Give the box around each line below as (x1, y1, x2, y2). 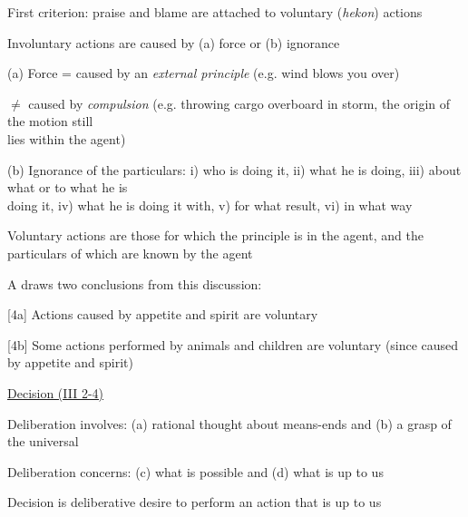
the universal (7, 432, 79, 451)
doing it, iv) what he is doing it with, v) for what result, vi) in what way (7, 195, 413, 214)
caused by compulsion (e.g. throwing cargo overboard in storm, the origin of (28, 93, 451, 112)
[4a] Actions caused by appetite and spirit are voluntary (7, 305, 318, 324)
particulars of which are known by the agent (7, 243, 253, 262)
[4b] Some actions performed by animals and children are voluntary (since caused (7, 335, 459, 354)
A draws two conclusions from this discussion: (7, 274, 262, 293)
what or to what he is (7, 178, 128, 197)
